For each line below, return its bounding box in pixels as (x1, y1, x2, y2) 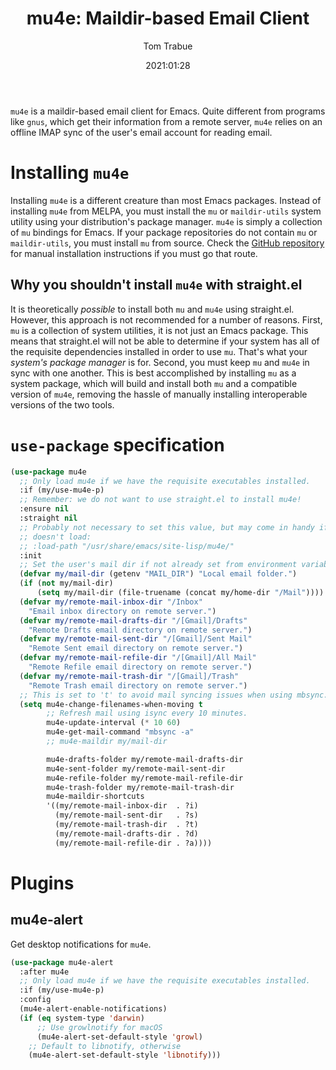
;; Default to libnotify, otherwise (28, 1041, 182, 1051)
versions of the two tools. (10, 398, 115, 411)
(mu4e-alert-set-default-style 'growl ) (36, 1032, 203, 1042)
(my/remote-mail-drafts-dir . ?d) (54, 828, 199, 839)
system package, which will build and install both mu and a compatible (10, 377, 298, 389)
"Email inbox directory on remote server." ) (28, 606, 217, 616)
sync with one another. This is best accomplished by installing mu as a (10, 367, 297, 379)
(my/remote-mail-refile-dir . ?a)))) (54, 838, 213, 848)
